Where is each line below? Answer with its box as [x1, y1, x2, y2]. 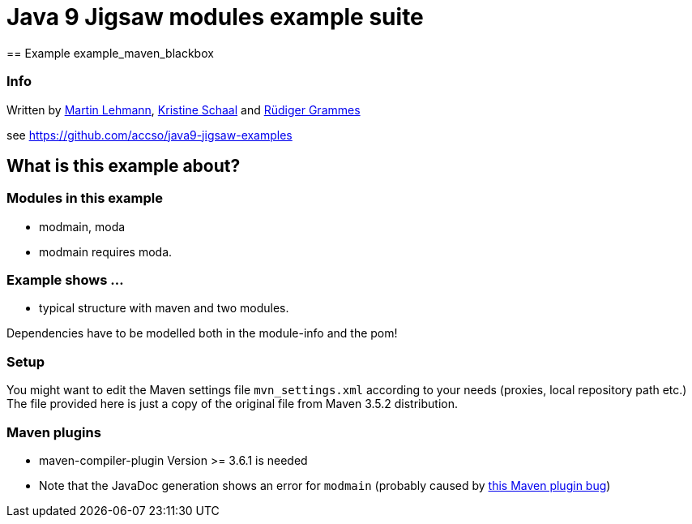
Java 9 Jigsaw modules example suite [6, 3, 424, 31]
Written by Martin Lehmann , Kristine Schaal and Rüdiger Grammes [6, 102, 361, 117]
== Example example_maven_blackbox [6, 45, 214, 60]
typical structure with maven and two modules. [39, 301, 289, 316]
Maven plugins [6, 423, 101, 440]
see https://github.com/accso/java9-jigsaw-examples [6, 127, 293, 142]
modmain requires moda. [39, 244, 173, 259]
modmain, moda [39, 219, 126, 234]
